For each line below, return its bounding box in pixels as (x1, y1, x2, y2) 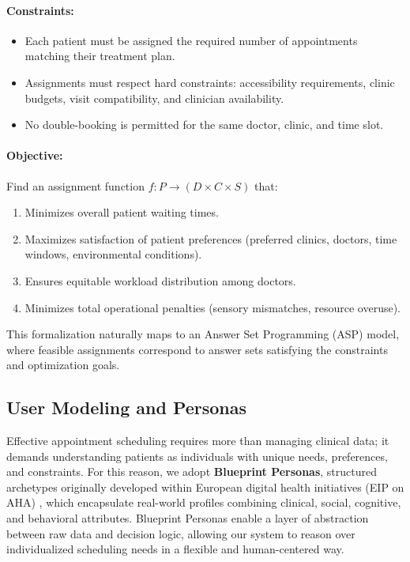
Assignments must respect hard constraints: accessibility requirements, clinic (24, 74, 395, 90)
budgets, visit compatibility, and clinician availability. (24, 89, 284, 106)
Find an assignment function (6, 177, 145, 194)
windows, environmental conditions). (24, 246, 202, 262)
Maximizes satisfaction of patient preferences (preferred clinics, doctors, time (24, 230, 397, 247)
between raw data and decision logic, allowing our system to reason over (6, 525, 355, 541)
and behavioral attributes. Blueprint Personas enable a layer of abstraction (6, 510, 369, 526)
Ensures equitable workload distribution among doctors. (24, 272, 296, 289)
